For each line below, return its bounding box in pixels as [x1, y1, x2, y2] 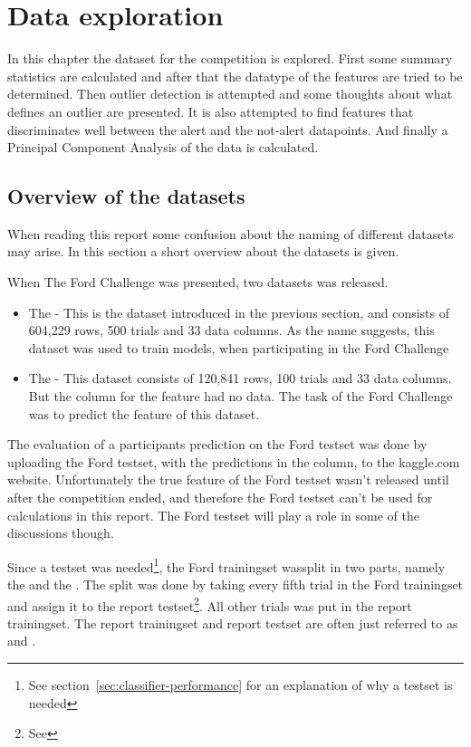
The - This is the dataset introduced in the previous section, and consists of [28, 302, 450, 321]
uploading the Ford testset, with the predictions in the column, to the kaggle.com [7, 452, 460, 471]
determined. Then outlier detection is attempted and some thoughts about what [7, 84, 453, 103]
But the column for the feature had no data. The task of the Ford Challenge [28, 387, 453, 406]
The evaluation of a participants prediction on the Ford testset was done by [7, 435, 428, 454]
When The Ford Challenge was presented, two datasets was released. [7, 273, 389, 292]
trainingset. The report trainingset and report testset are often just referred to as [7, 613, 458, 632]
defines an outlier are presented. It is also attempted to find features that [7, 101, 414, 120]
